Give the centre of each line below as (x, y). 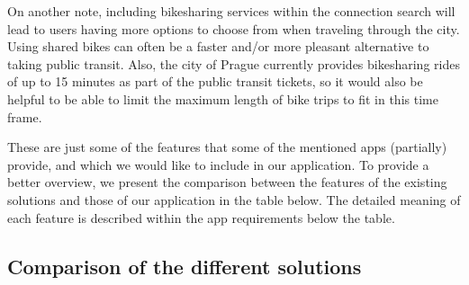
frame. (25, 116)
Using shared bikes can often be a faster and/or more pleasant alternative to (218, 46)
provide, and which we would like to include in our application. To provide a (218, 164)
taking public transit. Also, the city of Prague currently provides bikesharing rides (234, 63)
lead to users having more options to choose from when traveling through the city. (234, 28)
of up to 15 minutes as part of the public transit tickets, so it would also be (215, 81)
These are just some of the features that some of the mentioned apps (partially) (227, 147)
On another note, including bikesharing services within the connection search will (231, 11)
